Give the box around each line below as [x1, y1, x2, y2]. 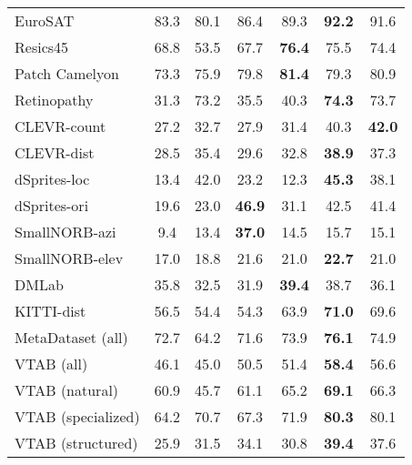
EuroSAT [15, 10, 75, 31]
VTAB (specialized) [15, 406, 140, 427]
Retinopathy [15, 89, 94, 110]
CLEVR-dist [15, 142, 95, 163]
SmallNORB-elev [15, 248, 124, 268]
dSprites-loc [15, 168, 90, 189]
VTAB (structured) [15, 432, 138, 453]
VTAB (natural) [15, 379, 119, 400]
